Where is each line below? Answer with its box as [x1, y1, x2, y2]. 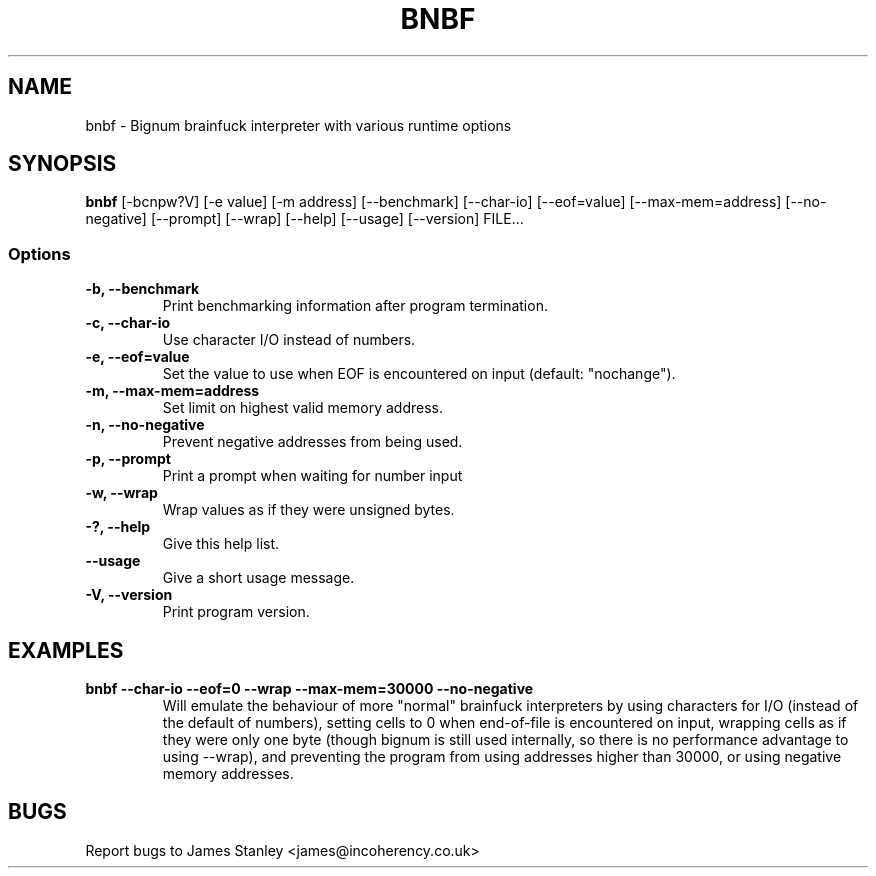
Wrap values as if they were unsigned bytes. [162, 501, 455, 519]
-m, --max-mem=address [85, 382, 260, 400]
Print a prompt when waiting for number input [162, 467, 463, 485]
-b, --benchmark [85, 280, 200, 298]
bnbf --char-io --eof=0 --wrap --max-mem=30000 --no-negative [85, 680, 534, 698]
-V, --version [85, 586, 173, 604]
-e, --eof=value [85, 348, 190, 366]
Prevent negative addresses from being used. [162, 433, 463, 451]
